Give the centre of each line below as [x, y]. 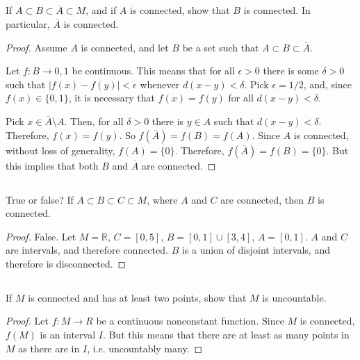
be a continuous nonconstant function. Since [190, 321]
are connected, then [262, 199]
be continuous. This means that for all [153, 71]
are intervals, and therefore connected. [87, 250]
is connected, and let [125, 47]
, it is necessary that [112, 98]
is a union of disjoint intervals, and [256, 250]
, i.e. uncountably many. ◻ [145, 348]
